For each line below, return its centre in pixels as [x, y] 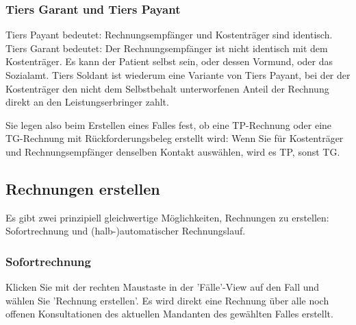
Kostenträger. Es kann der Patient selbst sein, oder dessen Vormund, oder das [169, 61]
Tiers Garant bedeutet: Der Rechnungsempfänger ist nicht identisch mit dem [167, 48]
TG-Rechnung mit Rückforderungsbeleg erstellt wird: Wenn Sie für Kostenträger [175, 138]
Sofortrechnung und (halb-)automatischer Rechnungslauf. [126, 231]
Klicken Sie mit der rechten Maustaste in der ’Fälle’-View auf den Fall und [163, 287]
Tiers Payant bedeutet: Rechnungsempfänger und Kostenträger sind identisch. [169, 35]
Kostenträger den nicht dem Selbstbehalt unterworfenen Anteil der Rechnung [167, 88]
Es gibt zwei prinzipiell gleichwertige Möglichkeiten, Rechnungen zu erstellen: [167, 217]
